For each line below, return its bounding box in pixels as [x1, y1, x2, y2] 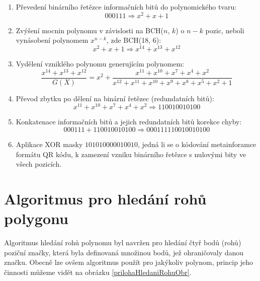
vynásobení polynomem [16, 35, 89, 45]
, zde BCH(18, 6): [106, 35, 161, 45]
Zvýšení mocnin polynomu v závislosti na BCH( [16, 25, 164, 35]
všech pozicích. [16, 159, 62, 169]
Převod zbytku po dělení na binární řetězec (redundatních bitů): [16, 93, 214, 103]
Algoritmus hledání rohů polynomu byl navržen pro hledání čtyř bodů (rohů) [4, 237, 241, 248]
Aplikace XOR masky [16, 138, 83, 149]
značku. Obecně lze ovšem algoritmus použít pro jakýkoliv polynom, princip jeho [4, 257, 253, 267]
